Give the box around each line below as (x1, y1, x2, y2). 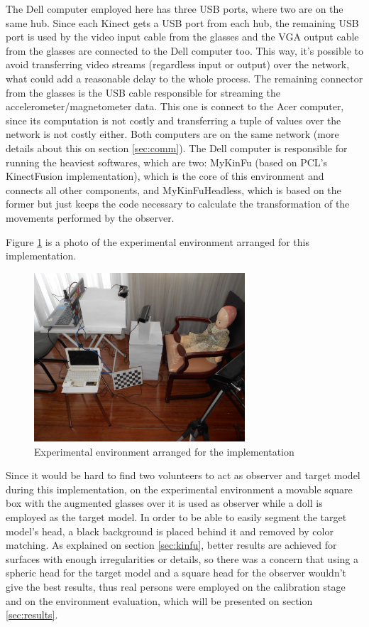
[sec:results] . (6, 607, 58, 622)
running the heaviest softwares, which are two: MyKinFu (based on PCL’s (6, 154, 327, 169)
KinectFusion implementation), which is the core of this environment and (6, 168, 324, 183)
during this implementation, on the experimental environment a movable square (6, 481, 353, 496)
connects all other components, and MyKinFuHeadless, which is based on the (6, 182, 341, 197)
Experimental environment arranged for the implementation (34, 444, 294, 459)
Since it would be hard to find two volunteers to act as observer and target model (6, 468, 360, 483)
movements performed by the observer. (6, 210, 175, 225)
